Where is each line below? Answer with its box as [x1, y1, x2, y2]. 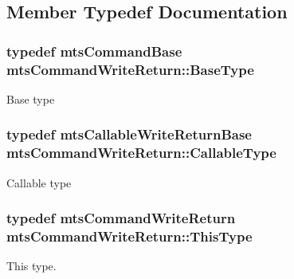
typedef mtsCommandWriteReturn [6, 208, 236, 228]
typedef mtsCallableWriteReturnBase [6, 124, 252, 144]
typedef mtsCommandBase [6, 41, 182, 61]
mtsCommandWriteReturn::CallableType [6, 143, 276, 163]
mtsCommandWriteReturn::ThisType [6, 226, 253, 246]
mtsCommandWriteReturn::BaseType [6, 59, 254, 79]
